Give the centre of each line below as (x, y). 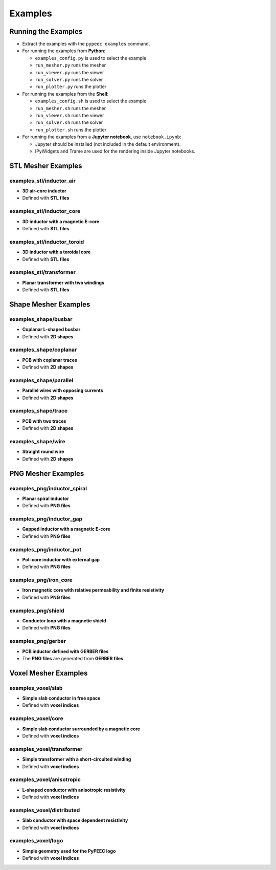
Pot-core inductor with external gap (61, 559)
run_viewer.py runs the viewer (70, 72)
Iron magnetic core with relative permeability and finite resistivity (93, 590)
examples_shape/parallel (41, 380)
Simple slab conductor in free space (61, 698)
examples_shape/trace (39, 411)
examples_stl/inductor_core (45, 211)
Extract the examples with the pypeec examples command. (86, 44)
